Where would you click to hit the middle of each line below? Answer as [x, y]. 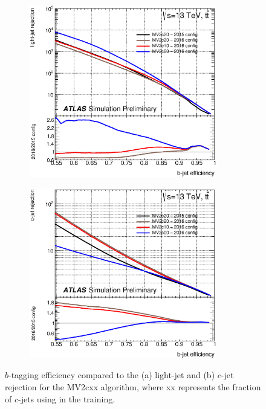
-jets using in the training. [67, 398]
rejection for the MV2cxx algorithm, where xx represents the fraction [133, 387]
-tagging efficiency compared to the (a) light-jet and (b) [112, 375]
